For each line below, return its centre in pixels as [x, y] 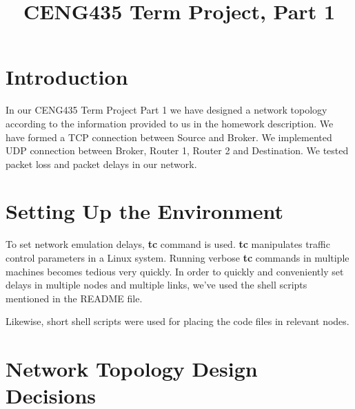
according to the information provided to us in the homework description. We [170, 123]
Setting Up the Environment [145, 211]
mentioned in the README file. [74, 298]
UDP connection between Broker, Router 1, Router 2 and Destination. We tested [177, 150]
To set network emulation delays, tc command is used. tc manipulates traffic [168, 244]
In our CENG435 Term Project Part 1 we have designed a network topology [166, 110]
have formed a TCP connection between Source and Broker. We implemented [169, 137]
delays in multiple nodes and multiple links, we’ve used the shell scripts [156, 285]
